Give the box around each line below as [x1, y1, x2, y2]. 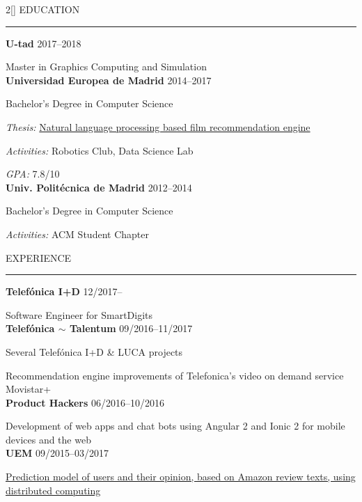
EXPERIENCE [6, 250, 72, 265]
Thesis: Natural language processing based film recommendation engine [6, 119, 310, 134]
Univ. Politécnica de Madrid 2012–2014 [6, 180, 192, 194]
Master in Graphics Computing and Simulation [6, 59, 207, 74]
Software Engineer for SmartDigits [6, 307, 153, 322]
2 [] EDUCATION [6, 2, 80, 16]
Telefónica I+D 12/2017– [6, 284, 123, 299]
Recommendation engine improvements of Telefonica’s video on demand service [6, 368, 344, 382]
